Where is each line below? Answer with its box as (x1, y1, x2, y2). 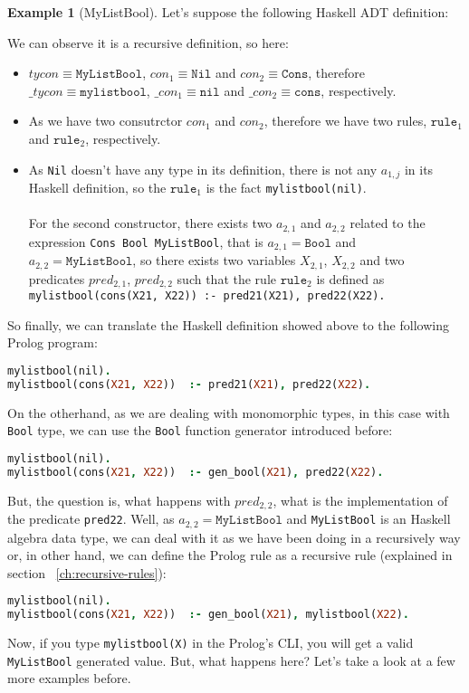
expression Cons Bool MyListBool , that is (28, 232, 263, 251)
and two (359, 251, 405, 270)
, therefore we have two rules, (263, 111, 427, 130)
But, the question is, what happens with (7, 490, 231, 509)
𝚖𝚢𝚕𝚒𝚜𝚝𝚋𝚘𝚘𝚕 (80, 85, 147, 99)
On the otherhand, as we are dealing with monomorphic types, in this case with (7, 403, 450, 422)
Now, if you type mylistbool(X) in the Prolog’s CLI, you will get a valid (7, 633, 414, 652)
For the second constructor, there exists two (28, 214, 273, 233)
